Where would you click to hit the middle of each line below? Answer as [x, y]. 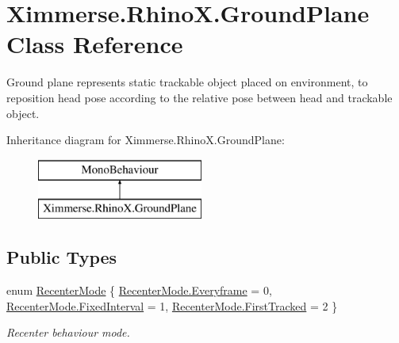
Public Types [62, 257]
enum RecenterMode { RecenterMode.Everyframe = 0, [139, 290]
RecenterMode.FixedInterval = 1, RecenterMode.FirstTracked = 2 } [172, 305]
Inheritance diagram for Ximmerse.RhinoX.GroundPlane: [146, 140]
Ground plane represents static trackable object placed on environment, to [187, 82]
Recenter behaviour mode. [68, 332]
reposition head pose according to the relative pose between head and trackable [199, 97]
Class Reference [95, 44]
